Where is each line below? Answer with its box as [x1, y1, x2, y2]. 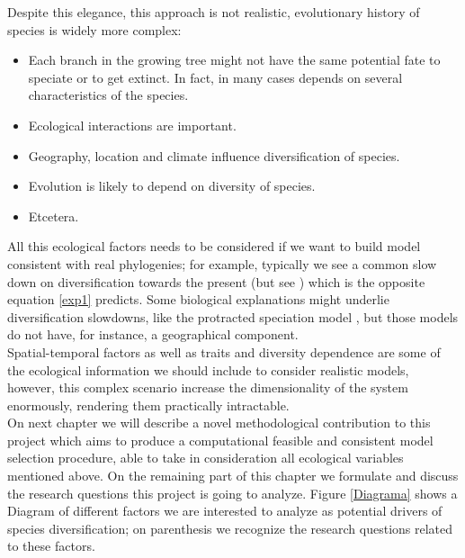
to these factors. [7, 536, 95, 555]
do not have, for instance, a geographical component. [7, 325, 299, 344]
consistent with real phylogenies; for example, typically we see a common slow [7, 254, 437, 273]
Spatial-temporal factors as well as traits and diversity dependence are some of [7, 342, 441, 361]
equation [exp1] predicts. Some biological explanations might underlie [7, 290, 389, 309]
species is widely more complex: [7, 20, 182, 39]
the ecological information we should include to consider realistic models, [7, 360, 409, 379]
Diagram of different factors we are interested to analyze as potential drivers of [7, 501, 443, 520]
